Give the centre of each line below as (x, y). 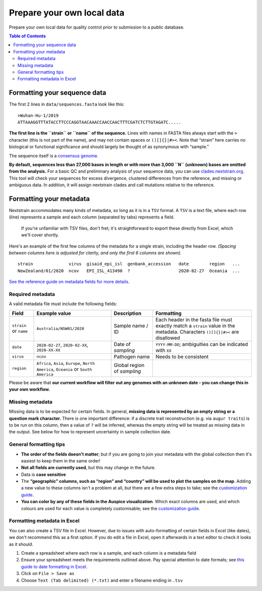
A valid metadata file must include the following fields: (63, 304)
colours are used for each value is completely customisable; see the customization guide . (111, 508)
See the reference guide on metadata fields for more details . (69, 282)
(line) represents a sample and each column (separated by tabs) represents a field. (92, 217)
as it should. (21, 544)
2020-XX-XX (49, 350)
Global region (129, 365)
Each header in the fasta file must (194, 319)
